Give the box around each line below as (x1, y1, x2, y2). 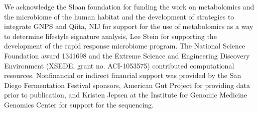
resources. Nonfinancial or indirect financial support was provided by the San (4, 70, 241, 80)
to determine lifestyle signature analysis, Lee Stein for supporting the (4, 30, 217, 41)
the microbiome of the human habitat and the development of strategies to (4, 11, 234, 21)
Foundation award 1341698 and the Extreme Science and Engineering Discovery (4, 50, 250, 60)
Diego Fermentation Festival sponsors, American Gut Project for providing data (4, 79, 250, 90)
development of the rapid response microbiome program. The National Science (4, 40, 245, 51)
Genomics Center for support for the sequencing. (4, 99, 154, 109)
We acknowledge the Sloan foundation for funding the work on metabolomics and (4, 1, 254, 11)
